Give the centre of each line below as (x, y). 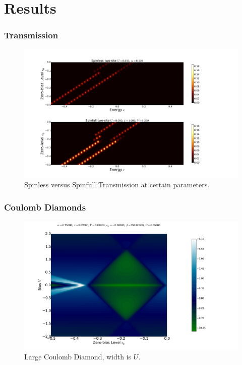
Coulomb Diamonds (45, 207)
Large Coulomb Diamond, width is (78, 357)
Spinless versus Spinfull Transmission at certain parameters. (117, 185)
